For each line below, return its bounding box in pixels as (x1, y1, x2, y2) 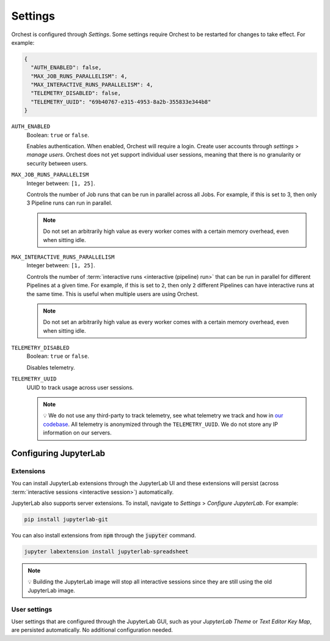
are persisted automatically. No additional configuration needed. (11, 626, 174, 634)
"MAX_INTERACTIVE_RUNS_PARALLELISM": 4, (31, 82, 153, 88)
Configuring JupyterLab (11, 448, 106, 458)
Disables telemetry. (26, 363, 76, 371)
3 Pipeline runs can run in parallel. (26, 199, 112, 207)
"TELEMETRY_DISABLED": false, (31, 89, 122, 97)
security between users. (26, 159, 88, 167)
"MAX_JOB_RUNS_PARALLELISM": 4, (31, 72, 128, 80)
